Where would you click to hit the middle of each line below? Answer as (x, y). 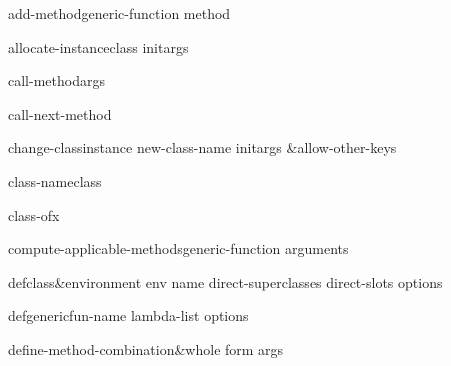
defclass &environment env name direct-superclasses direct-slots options (225, 281)
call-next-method (60, 113)
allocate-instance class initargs (98, 46)
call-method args (56, 80)
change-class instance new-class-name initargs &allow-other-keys (202, 147)
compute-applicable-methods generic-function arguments (178, 248)
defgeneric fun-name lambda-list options (128, 315)
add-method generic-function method (119, 13)
